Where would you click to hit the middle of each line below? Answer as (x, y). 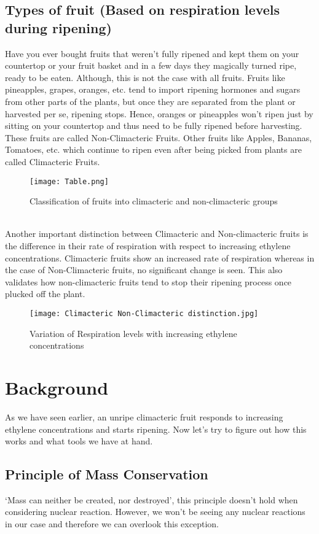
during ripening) (58, 27)
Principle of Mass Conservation (107, 474)
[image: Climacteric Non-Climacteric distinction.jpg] (144, 313)
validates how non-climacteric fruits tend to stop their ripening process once (148, 281)
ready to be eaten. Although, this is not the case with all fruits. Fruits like (145, 77)
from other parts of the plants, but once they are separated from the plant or (150, 101)
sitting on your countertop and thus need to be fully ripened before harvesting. (154, 126)
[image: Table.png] (69, 181)
